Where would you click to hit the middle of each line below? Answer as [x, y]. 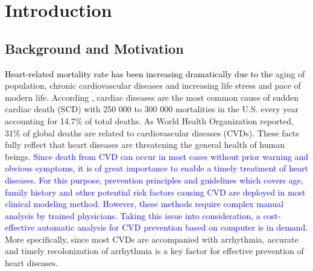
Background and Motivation [94, 48]
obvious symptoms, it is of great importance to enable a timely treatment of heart [156, 168]
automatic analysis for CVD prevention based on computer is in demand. [173, 227]
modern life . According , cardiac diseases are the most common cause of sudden [152, 97]
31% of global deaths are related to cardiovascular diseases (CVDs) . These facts [152, 132]
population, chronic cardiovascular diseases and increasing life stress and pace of [153, 85]
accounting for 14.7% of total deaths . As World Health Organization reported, [149, 120]
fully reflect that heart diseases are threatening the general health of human [145, 145]
